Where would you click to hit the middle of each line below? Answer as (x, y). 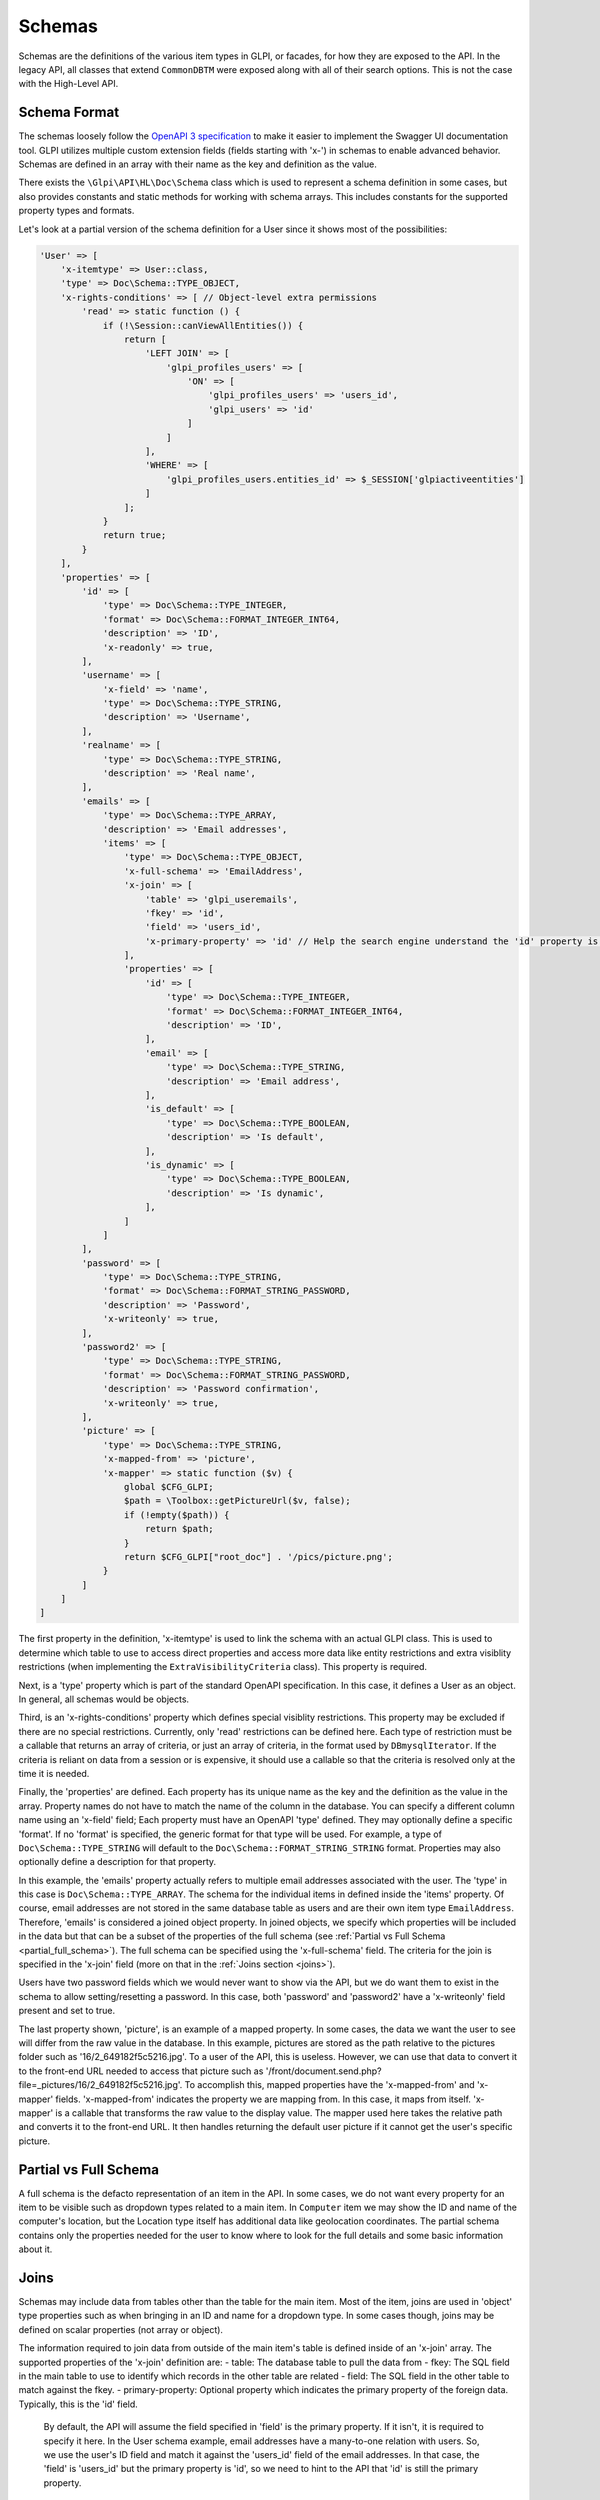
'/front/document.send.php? (323, 2071)
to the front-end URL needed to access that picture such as (141, 2071)
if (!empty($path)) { (176, 1514)
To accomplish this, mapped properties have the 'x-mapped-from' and (329, 2085)
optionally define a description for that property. (117, 1862)
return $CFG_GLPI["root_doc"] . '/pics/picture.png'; (258, 1556)
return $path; (179, 1529)
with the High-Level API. (68, 84)
